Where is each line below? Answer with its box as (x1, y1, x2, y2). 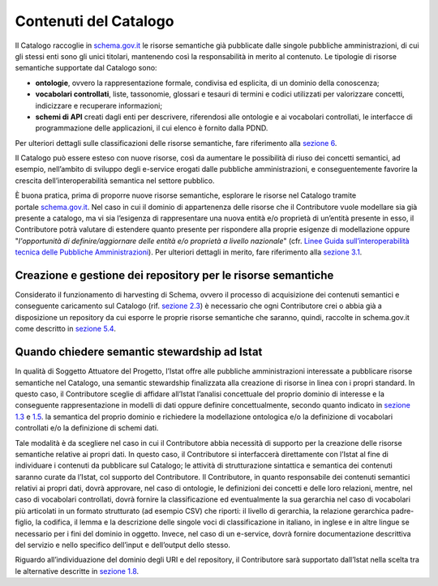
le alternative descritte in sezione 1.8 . (15, 566, 140, 575)
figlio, (15, 517, 34, 527)
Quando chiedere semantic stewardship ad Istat (15, 345, 263, 359)
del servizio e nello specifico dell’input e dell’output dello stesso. (15, 540, 231, 550)
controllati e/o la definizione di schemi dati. (15, 423, 159, 433)
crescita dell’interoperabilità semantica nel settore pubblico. (15, 175, 215, 186)
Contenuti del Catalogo (15, 12, 174, 30)
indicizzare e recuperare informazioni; (35, 101, 162, 110)
